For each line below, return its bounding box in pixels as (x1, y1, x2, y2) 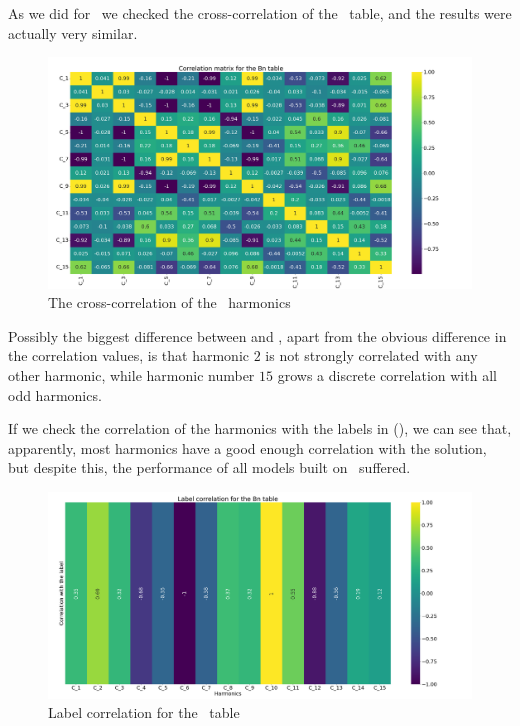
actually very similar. (8, 22, 138, 43)
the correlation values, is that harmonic (8, 345, 249, 366)
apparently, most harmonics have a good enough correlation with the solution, (8, 437, 487, 458)
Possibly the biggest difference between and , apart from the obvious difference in (8, 325, 507, 346)
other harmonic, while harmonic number (8, 365, 255, 386)
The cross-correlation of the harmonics (48, 292, 291, 313)
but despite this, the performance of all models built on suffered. (8, 457, 411, 478)
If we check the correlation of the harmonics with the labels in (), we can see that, (8, 418, 512, 439)
